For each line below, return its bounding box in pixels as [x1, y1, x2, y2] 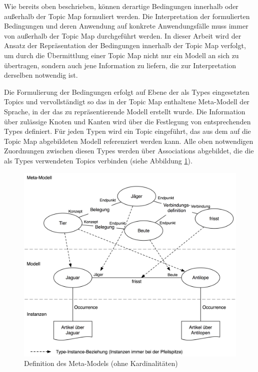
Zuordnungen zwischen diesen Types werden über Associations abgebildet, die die [4, 145, 254, 156]
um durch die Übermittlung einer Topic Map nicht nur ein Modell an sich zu [4, 50, 239, 60]
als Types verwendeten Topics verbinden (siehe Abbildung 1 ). [4, 155, 192, 165]
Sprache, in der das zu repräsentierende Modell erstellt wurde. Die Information [4, 106, 245, 116]
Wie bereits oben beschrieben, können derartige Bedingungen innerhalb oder [4, 1, 238, 11]
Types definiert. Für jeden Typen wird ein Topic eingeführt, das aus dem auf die [4, 126, 251, 136]
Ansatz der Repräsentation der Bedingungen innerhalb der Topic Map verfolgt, [4, 40, 246, 51]
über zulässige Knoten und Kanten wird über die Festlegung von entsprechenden [4, 116, 251, 126]
